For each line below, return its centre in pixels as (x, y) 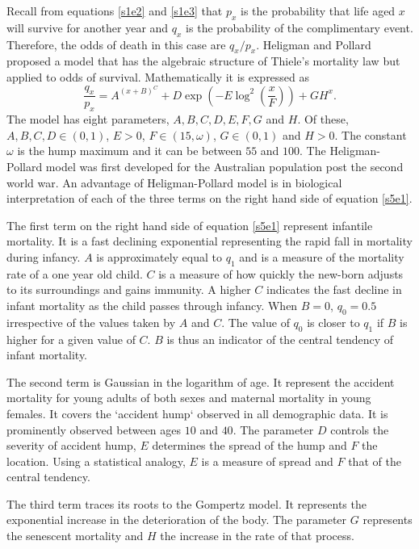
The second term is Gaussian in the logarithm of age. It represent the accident (201, 381)
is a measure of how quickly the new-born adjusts (281, 273)
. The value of (256, 322)
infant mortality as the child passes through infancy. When (152, 305)
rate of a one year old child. (75, 273)
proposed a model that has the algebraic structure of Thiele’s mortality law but (203, 61)
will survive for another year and (88, 27)
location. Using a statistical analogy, (96, 461)
